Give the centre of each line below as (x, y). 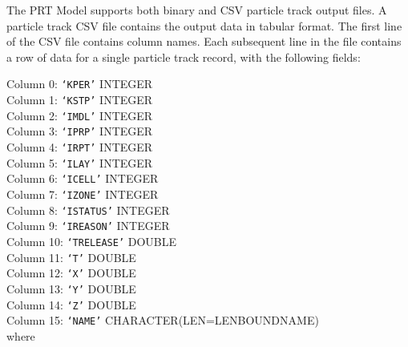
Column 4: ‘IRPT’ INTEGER (80, 147)
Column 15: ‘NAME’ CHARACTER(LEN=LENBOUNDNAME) (163, 320)
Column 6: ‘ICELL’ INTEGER (83, 178)
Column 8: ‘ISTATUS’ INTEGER (88, 210)
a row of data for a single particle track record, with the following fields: (184, 56)
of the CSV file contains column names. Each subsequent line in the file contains (204, 41)
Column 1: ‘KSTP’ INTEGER (80, 100)
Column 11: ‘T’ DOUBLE (71, 257)
